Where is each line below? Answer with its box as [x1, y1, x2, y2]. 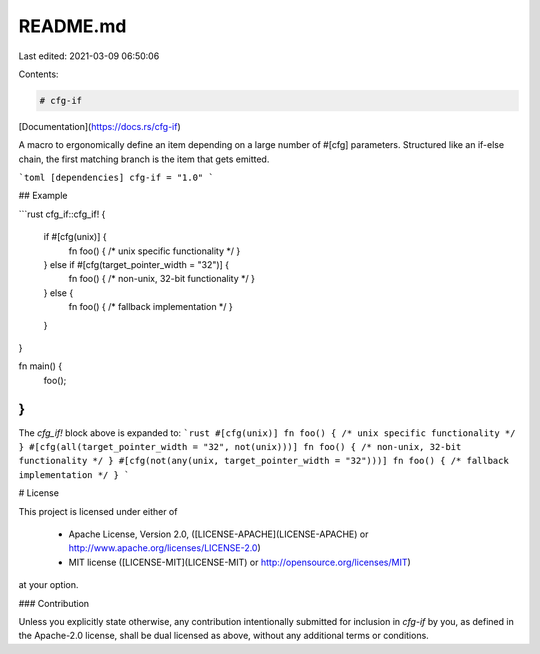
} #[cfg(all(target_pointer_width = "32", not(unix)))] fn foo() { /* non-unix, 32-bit [18, 441, 462, 453]
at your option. [18, 579, 79, 591]
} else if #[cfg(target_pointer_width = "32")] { [43, 259, 230, 271]
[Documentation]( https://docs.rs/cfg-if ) [18, 120, 182, 132]
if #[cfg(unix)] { [43, 231, 107, 243]
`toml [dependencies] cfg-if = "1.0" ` [18, 172, 214, 184]
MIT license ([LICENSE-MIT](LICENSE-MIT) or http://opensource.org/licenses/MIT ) [68, 556, 412, 568]
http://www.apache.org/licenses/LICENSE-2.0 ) [68, 542, 262, 554]
